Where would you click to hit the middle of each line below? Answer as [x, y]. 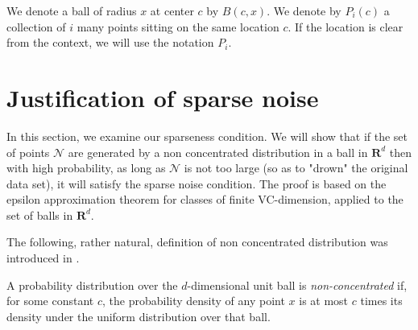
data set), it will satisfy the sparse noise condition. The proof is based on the [197, 183]
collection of [36, 26]
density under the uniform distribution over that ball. [139, 316]
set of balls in [40, 214]
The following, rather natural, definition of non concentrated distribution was [197, 242]
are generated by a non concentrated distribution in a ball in [218, 152]
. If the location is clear [346, 26]
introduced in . [43, 258]
